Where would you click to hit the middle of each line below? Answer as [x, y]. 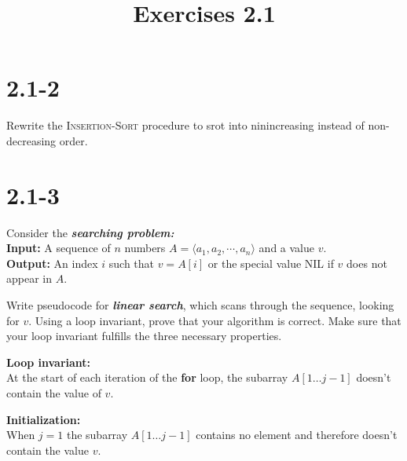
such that [132, 263]
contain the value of [54, 392]
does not [367, 263]
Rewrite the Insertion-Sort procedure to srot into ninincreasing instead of [185, 125]
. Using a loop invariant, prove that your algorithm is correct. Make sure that [215, 320]
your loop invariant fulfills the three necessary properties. [144, 336]
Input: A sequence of [59, 248]
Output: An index [52, 263]
